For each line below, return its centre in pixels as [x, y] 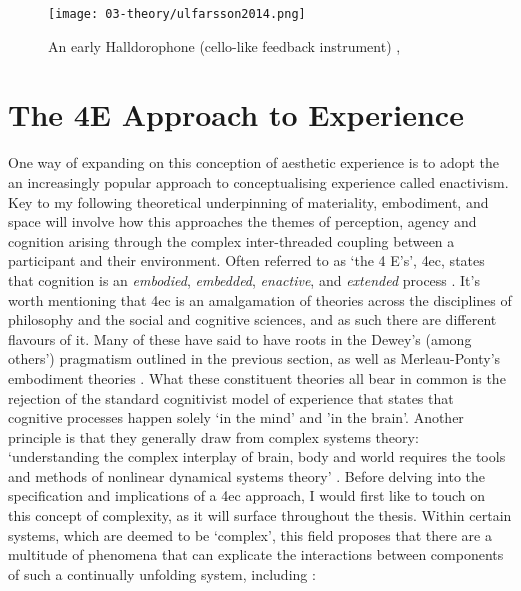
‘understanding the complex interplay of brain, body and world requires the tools [257, 456]
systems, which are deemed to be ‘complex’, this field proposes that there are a [250, 534]
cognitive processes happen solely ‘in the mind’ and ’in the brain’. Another [236, 417]
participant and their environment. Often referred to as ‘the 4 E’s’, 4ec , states [246, 260]
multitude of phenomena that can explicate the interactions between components [256, 554]
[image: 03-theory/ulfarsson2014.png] [177, 14]
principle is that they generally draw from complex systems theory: [213, 436]
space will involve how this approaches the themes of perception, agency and [242, 221]
